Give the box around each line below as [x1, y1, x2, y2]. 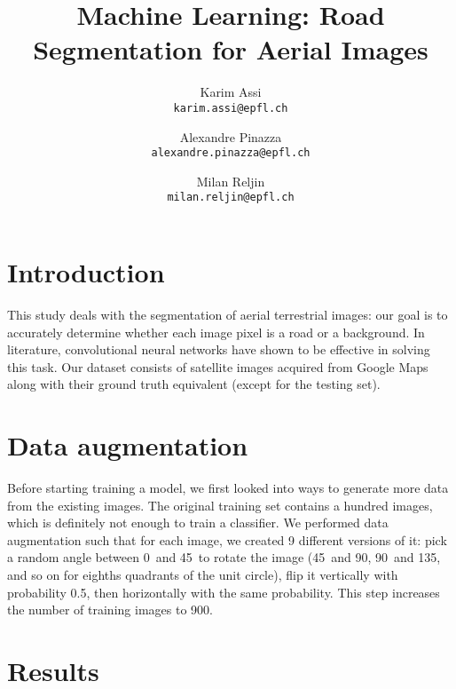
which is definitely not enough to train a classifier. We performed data [7, 513, 389, 532]
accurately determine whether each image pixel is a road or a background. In [7, 322, 425, 341]
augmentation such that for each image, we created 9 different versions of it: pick [7, 530, 447, 549]
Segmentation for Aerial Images [33, 31, 428, 67]
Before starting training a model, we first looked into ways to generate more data [7, 479, 449, 497]
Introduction [7, 254, 165, 290]
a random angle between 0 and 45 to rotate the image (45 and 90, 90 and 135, [7, 548, 441, 566]
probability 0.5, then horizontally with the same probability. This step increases [7, 582, 440, 601]
